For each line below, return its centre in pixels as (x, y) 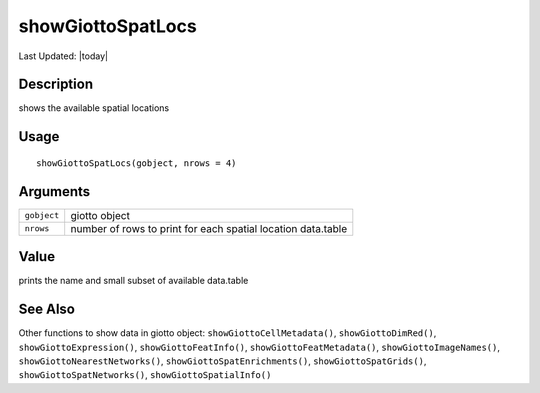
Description (56, 84)
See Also (46, 309)
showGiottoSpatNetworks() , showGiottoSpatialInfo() (145, 375)
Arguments (54, 191)
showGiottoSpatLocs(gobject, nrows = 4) (136, 163)
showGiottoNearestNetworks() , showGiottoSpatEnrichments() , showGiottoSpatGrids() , (222, 361)
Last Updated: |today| (63, 56)
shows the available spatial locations (94, 108)
